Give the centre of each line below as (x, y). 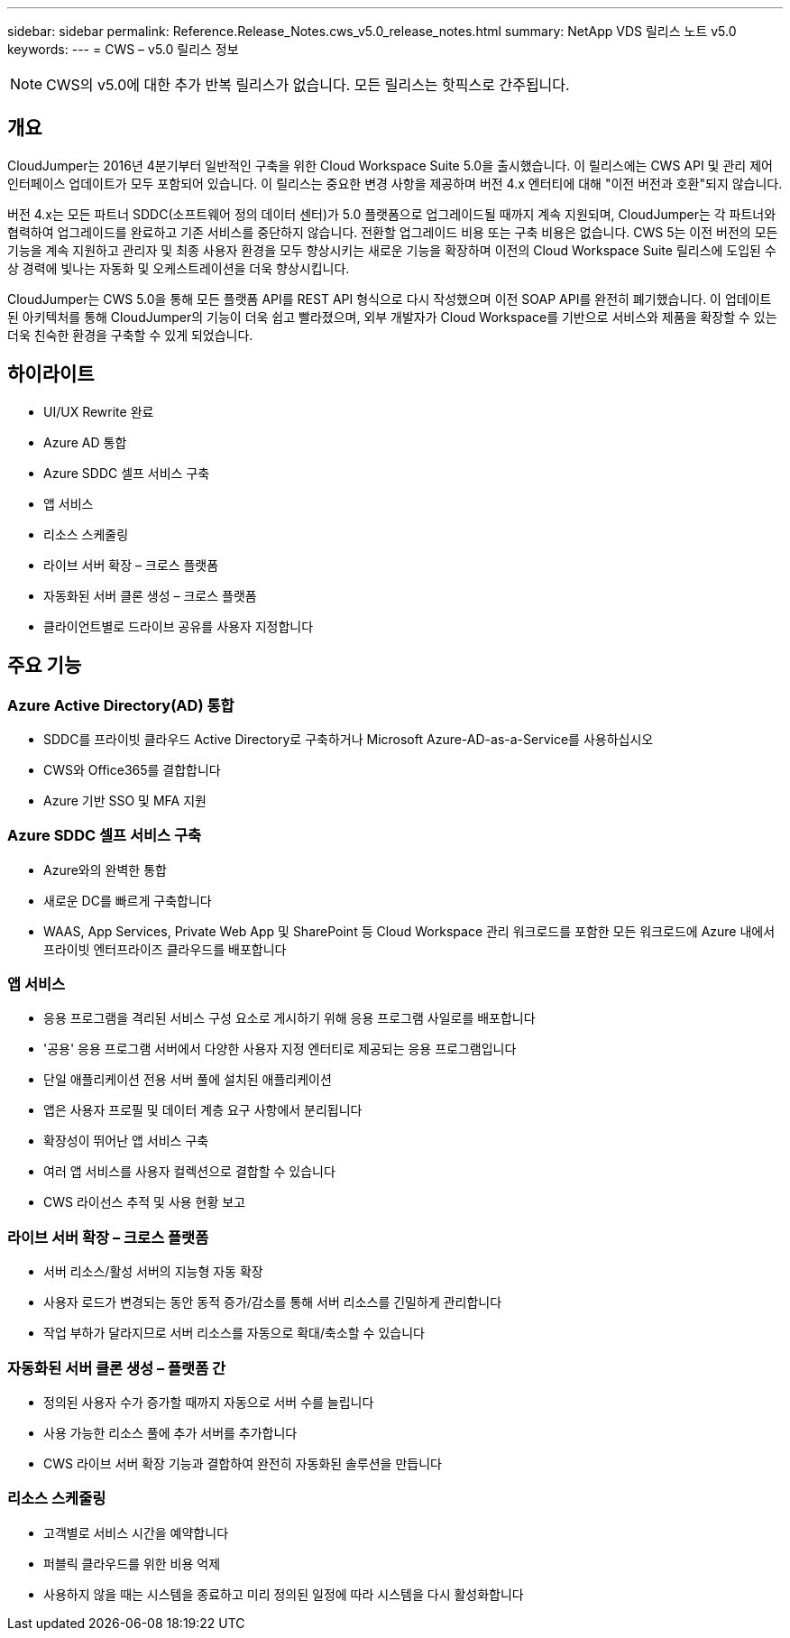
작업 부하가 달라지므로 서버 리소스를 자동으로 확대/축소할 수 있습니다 (234, 1333)
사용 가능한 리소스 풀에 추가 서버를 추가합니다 (170, 1432)
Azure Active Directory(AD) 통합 (121, 705)
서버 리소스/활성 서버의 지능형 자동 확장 (153, 1272)
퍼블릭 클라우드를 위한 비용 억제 (132, 1563)
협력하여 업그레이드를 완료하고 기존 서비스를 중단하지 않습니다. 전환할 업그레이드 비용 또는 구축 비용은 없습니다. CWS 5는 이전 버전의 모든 (393, 232)
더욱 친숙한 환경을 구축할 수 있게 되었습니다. (130, 335)
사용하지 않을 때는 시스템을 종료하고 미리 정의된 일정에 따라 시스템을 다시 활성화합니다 (284, 1594)
